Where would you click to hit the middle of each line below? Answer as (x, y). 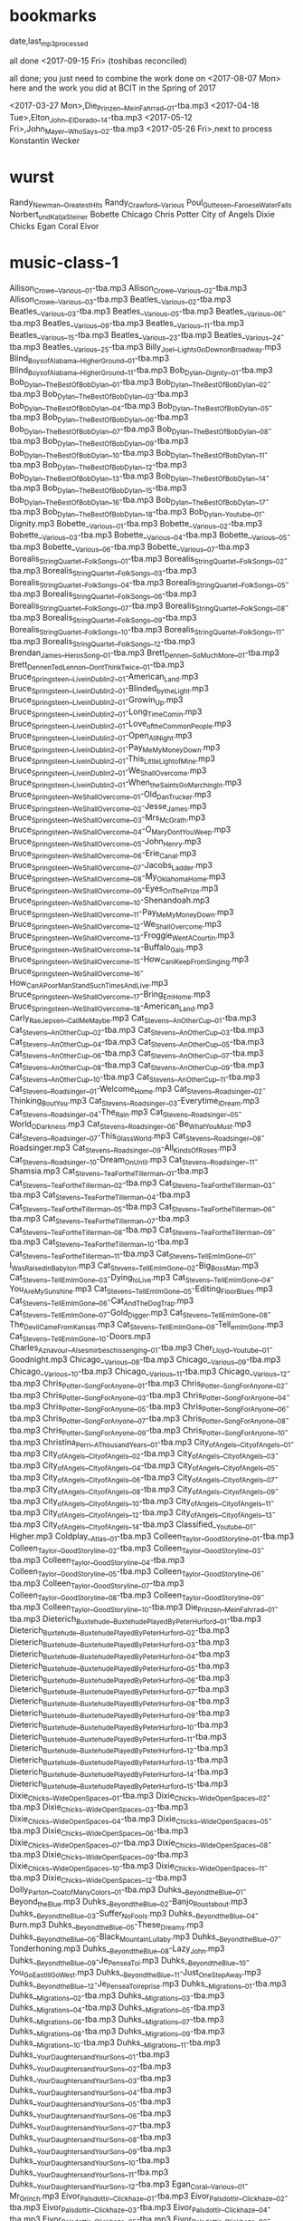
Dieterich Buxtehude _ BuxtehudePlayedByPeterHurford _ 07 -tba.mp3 (119, 1690)
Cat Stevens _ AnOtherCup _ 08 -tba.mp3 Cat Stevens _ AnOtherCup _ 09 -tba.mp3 (137, 1066)
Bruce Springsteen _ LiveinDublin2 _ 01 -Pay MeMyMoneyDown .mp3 (115, 748)
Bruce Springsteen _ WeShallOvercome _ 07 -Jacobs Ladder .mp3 (111, 866)
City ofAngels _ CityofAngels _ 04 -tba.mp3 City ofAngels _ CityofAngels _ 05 (159, 1467)
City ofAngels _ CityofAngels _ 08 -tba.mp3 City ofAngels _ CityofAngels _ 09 (159, 1490)
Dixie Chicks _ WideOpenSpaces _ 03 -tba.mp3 (115, 1808)
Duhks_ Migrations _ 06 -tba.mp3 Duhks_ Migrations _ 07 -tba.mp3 (117, 2020)
